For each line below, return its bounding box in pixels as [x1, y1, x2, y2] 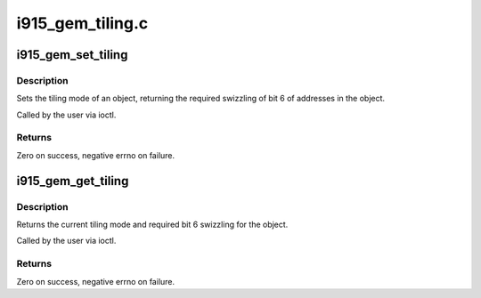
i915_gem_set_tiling [16, 47, 128, 62]
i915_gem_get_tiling [16, 173, 129, 189]
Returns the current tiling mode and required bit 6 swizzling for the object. [16, 219, 289, 230]
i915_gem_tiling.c [16, 13, 149, 33]
